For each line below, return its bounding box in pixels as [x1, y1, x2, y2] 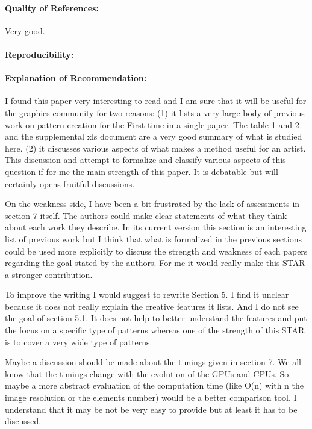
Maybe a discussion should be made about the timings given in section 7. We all [5, 356, 302, 368]
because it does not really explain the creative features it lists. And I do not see [5, 300, 299, 312]
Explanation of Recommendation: [5, 72, 147, 84]
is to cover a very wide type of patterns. [5, 335, 152, 348]
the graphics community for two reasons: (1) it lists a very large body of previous [5, 106, 305, 119]
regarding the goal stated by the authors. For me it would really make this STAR [5, 256, 305, 269]
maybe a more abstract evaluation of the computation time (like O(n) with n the [5, 379, 304, 392]
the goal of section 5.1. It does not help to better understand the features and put [5, 312, 307, 324]
